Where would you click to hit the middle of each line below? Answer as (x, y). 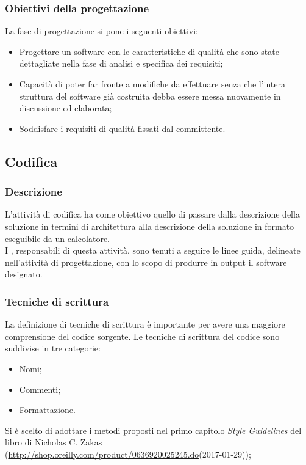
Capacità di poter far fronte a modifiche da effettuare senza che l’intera (152, 84)
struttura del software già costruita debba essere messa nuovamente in (150, 96)
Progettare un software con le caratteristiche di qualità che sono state (149, 51)
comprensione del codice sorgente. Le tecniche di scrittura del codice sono (142, 336)
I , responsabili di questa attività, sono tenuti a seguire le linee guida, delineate (153, 250)
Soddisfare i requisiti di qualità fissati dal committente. (122, 128)
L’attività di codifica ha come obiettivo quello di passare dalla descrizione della (152, 214)
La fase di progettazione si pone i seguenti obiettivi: (102, 31)
